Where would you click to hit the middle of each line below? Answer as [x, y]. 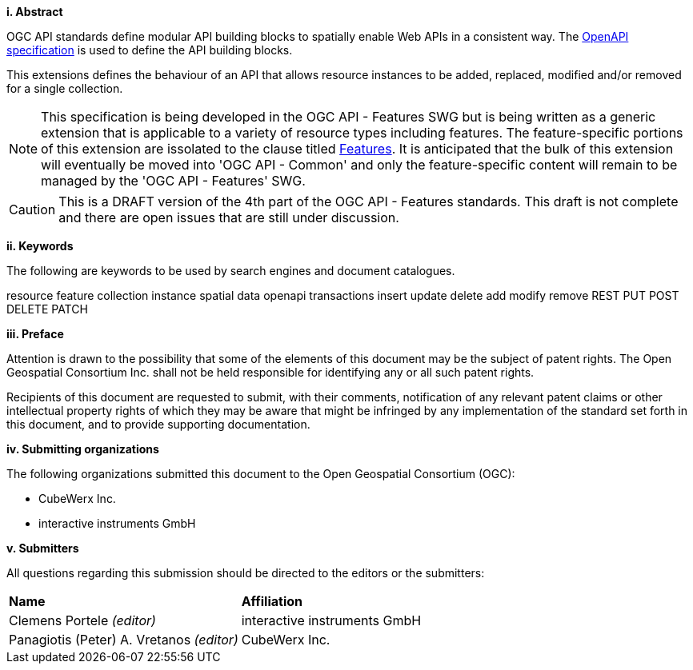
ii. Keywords [40, 246]
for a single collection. [65, 88]
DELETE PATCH [47, 309]
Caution [32, 209]
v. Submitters [43, 548]
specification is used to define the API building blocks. [150, 50]
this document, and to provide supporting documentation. [158, 424]
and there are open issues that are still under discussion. [229, 217]
